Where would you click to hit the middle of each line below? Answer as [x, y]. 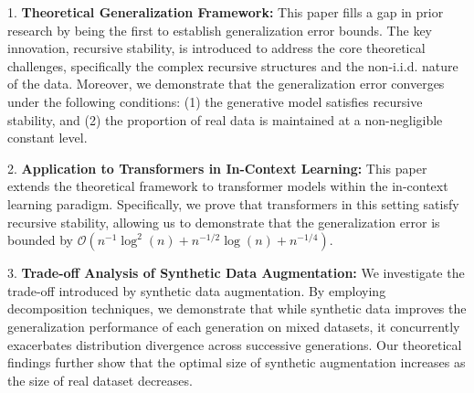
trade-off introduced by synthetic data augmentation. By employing [197, 290]
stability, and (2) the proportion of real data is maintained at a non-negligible [225, 119]
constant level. [47, 138]
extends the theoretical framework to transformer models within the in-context [228, 186]
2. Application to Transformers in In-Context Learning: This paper [217, 168]
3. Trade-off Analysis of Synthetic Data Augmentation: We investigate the [236, 273]
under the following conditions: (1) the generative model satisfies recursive [215, 101]
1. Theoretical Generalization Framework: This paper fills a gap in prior [226, 12]
